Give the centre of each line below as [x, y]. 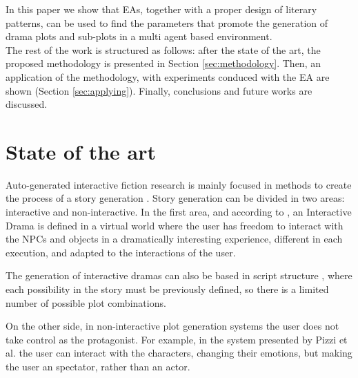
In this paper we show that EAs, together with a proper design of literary [161, 9]
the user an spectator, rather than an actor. [98, 366]
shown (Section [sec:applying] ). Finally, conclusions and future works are [159, 90]
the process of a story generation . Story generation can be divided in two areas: [175, 198]
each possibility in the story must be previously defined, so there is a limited [167, 289]
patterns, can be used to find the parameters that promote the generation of [167, 22]
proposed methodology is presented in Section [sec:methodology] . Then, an [163, 63]
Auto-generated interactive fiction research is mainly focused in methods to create [179, 184]
